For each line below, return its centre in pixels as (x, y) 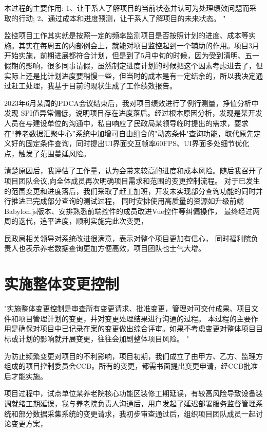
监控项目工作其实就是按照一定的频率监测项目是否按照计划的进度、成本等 (126, 35)
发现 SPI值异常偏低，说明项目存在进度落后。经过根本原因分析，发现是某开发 (133, 113)
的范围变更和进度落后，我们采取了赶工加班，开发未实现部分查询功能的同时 (130, 191)
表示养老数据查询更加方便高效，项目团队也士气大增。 (115, 248)
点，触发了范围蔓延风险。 (47, 153)
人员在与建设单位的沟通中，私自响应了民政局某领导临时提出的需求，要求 (126, 123)
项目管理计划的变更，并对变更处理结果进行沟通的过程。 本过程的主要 (135, 318)
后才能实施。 (26, 376)
